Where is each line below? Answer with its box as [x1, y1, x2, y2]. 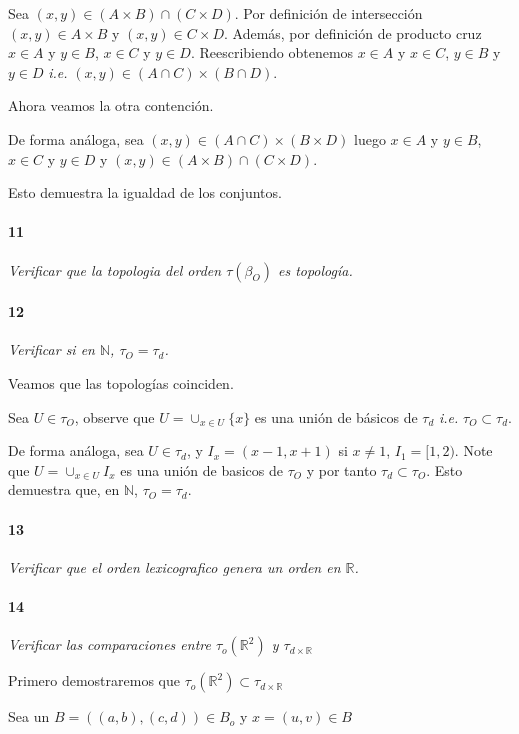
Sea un [8, 706, 50, 727]
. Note [454, 440, 493, 461]
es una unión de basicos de [120, 459, 284, 480]
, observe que [74, 406, 155, 427]
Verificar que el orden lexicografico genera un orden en [8, 556, 341, 577]
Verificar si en [8, 339, 95, 360]
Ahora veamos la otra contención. [8, 95, 214, 116]
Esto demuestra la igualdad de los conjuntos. [8, 182, 282, 203]
